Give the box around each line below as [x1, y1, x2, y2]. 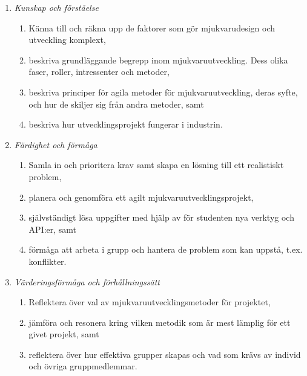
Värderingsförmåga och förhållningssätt [14, 275, 160, 288]
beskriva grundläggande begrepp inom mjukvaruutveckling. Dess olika [28, 53, 288, 66]
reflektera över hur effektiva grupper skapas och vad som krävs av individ [28, 348, 301, 360]
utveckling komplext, [28, 33, 106, 46]
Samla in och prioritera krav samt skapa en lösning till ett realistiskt [28, 158, 284, 171]
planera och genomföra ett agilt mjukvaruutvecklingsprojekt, [28, 190, 254, 203]
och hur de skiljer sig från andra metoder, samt [28, 97, 204, 110]
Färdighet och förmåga [14, 138, 97, 151]
